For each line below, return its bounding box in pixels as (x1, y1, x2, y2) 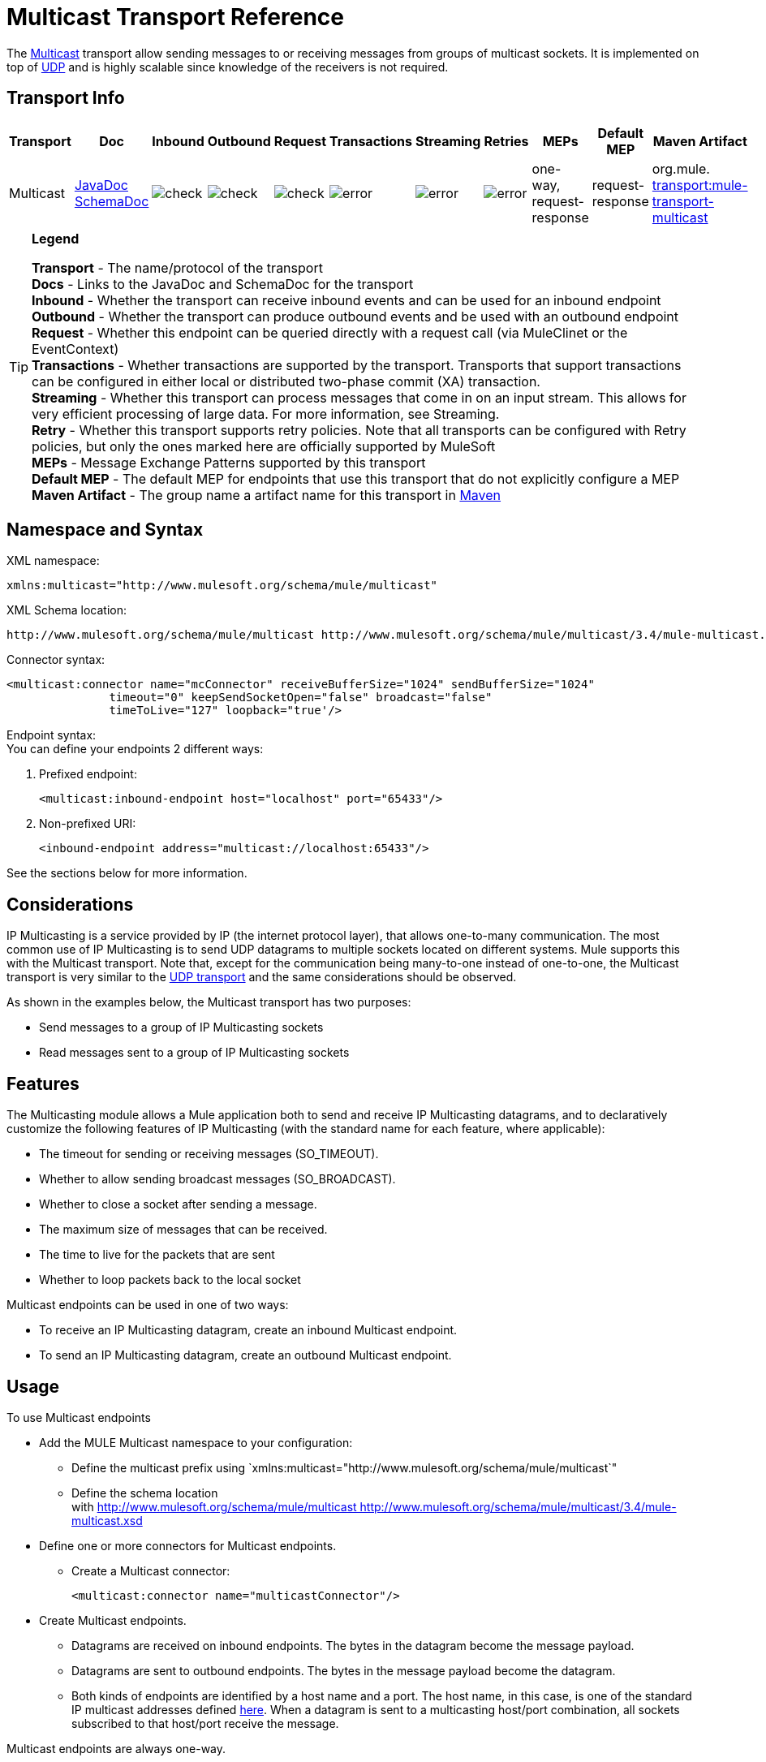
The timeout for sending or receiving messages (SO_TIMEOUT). (39, 1147, 379, 1161)
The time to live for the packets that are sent (39, 1247, 275, 1262)
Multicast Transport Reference (6, 3, 345, 31)
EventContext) (32, 340, 119, 357)
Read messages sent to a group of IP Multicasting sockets (39, 1045, 350, 1060)
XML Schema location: (6, 603, 127, 618)
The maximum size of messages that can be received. (39, 1222, 328, 1237)
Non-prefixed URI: (39, 816, 136, 831)
